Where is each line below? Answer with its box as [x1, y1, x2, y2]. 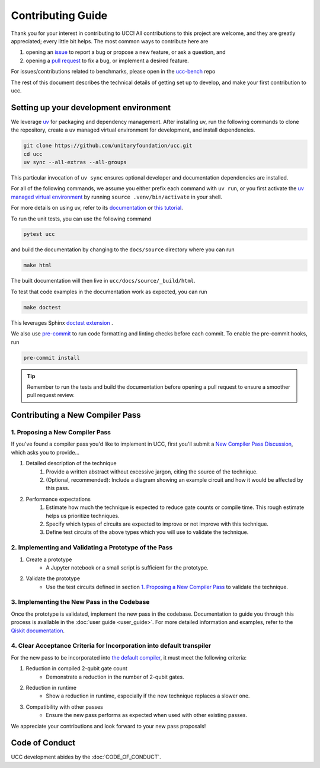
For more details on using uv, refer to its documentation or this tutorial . [11, 204, 183, 212]
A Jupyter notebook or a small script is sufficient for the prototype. [46, 564, 209, 571]
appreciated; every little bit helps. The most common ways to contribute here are [11, 37, 209, 44]
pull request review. [27, 392, 75, 399]
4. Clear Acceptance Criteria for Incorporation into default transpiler [11, 642, 212, 650]
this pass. [46, 485, 69, 492]
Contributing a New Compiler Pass [11, 410, 142, 420]
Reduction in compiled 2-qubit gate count [25, 665, 127, 672]
